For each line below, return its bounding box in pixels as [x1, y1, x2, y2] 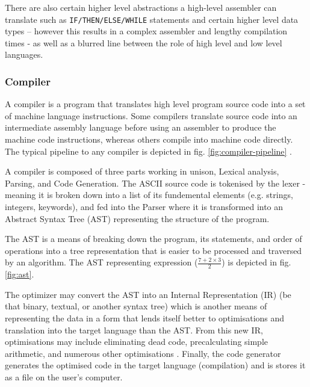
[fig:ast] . [5, 268, 34, 280]
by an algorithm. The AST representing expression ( [5, 256, 198, 268]
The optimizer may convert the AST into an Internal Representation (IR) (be [5, 288, 291, 300]
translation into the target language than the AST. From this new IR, [5, 323, 263, 336]
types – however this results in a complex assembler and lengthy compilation [5, 25, 288, 37]
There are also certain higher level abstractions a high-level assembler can [5, 1, 277, 13]
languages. [5, 48, 43, 61]
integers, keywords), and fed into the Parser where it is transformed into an [5, 200, 284, 212]
